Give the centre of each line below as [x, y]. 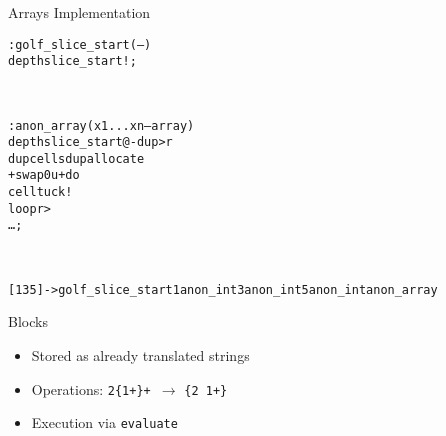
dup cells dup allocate [76, 158]
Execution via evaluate [104, 422]
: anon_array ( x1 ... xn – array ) [101, 125]
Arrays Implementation [79, 12]
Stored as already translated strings [140, 354]
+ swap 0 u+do [44, 175]
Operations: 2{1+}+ [91, 388]
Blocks [28, 321]
